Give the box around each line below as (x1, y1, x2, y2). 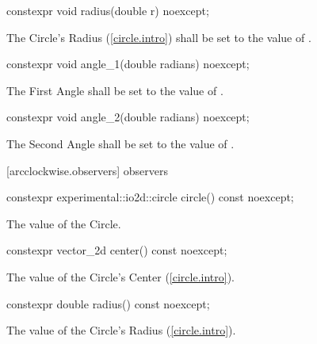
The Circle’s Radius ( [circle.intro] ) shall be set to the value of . (6, 29, 311, 45)
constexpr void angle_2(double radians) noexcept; (6, 109, 250, 125)
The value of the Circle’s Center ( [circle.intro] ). (6, 268, 235, 285)
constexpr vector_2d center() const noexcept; (6, 242, 227, 258)
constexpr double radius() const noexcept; (6, 295, 210, 312)
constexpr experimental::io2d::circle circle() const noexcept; (6, 189, 294, 205)
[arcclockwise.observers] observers (6, 162, 168, 178)
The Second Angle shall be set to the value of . (6, 135, 235, 151)
